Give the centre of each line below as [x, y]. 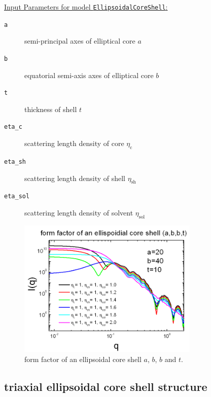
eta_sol [17, 196]
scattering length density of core [74, 143]
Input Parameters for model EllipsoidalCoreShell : [86, 7]
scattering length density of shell [75, 178]
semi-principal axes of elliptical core [80, 41]
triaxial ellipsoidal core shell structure [106, 386]
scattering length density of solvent [79, 212]
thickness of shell [51, 109]
